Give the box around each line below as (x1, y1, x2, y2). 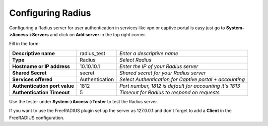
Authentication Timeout (12, 89, 70, 96)
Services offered (12, 76, 53, 83)
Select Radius (119, 56, 152, 63)
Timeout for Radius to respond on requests (119, 89, 220, 96)
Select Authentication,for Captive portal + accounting (119, 76, 245, 83)
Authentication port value (12, 82, 74, 89)
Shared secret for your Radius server (119, 69, 206, 76)
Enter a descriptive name (119, 50, 178, 57)
